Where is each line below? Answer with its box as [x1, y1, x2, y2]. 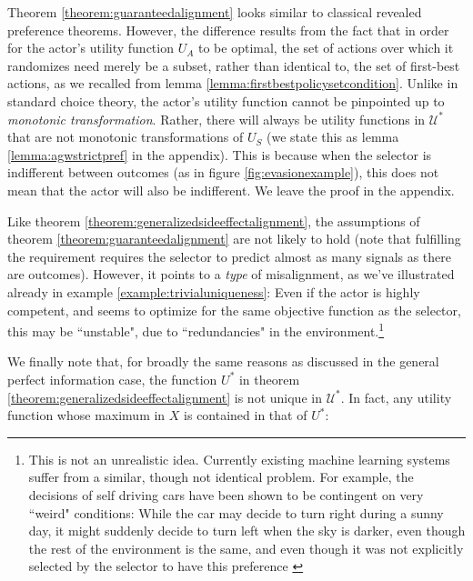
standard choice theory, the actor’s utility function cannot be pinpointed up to [7, 91, 445, 110]
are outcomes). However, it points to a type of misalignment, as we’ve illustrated [7, 265, 455, 284]
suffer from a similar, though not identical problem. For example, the [28, 467, 414, 486]
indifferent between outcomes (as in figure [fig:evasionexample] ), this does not [7, 163, 439, 182]
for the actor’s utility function [7, 38, 174, 57]
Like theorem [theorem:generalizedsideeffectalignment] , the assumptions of [7, 211, 420, 230]
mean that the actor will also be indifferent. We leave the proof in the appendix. [7, 180, 455, 199]
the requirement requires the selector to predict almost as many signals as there [7, 246, 452, 265]
